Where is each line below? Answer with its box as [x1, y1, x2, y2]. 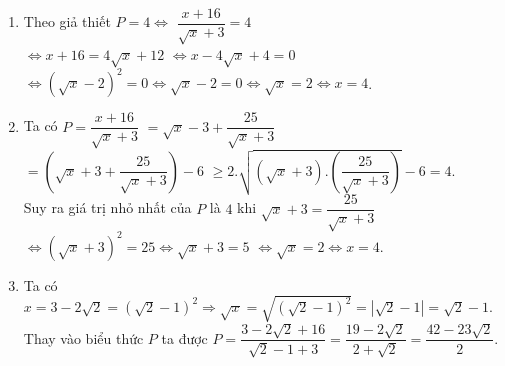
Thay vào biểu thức [23, 327, 144, 348]
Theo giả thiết [23, 11, 111, 32]
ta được [161, 327, 208, 348]
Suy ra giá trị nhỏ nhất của [23, 197, 192, 218]
